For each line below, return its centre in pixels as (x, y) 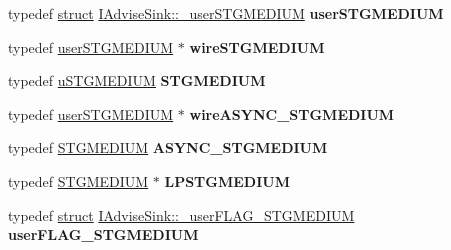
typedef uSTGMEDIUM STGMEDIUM (137, 80)
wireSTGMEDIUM (257, 46)
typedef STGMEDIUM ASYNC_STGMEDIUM (168, 147)
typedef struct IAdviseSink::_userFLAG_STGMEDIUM (181, 214)
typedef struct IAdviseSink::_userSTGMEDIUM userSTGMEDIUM (226, 13)
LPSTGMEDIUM (227, 180)
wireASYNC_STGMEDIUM (292, 113)
